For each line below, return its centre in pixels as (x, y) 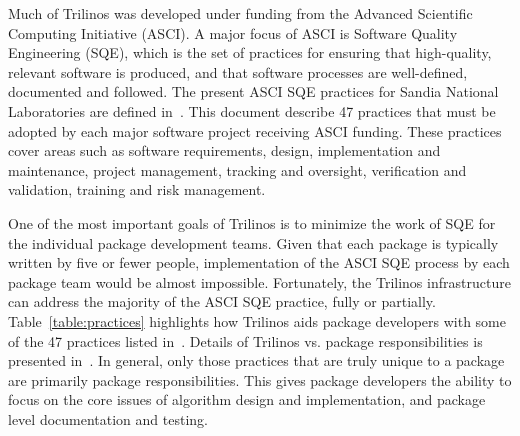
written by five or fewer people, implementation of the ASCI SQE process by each (259, 262)
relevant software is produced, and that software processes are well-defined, (238, 71)
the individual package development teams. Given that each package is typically (253, 242)
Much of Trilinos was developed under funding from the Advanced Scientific (240, 13)
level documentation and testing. (108, 418)
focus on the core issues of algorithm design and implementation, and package (247, 399)
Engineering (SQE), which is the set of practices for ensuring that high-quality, (250, 52)
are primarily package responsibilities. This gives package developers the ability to (260, 379)
